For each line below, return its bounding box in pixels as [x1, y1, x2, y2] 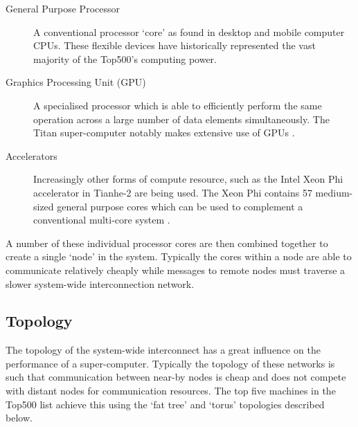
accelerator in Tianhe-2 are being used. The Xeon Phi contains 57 [33, 185, 312, 199]
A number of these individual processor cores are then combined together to [6, 235, 328, 250]
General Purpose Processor [6, 1, 120, 15]
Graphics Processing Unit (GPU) [6, 75, 146, 89]
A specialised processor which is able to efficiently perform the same [33, 98, 322, 112]
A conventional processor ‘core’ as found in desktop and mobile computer [33, 24, 345, 39]
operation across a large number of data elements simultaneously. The [33, 111, 330, 126]
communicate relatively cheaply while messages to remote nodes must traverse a [6, 262, 346, 277]
